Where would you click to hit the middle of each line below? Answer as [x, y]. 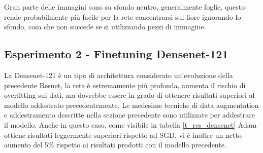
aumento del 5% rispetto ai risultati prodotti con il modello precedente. [115, 145]
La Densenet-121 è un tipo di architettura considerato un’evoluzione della [119, 75]
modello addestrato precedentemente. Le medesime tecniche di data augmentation [131, 105]
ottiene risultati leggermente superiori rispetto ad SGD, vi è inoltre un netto [123, 135]
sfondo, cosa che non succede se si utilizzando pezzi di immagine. [105, 27]
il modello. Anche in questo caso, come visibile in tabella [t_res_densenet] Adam [130, 124]
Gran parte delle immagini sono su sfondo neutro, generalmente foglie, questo [125, 7]
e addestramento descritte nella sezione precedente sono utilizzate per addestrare [130, 115]
